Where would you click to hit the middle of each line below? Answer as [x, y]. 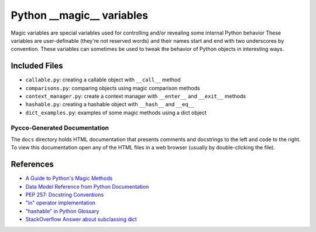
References [32, 164]
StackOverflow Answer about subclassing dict [81, 219]
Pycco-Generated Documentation [60, 128]
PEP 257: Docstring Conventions [65, 195]
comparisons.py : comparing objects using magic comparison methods [113, 88]
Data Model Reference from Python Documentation [87, 186]
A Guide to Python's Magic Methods [69, 178]
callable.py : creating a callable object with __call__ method [103, 80]
